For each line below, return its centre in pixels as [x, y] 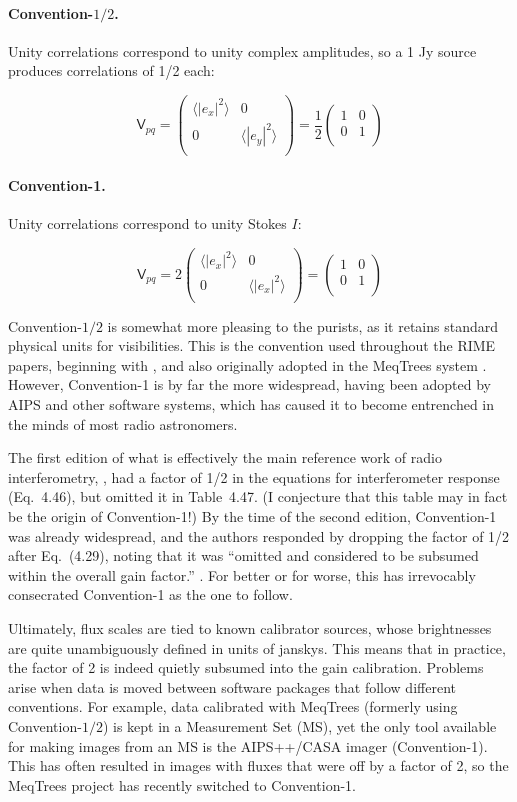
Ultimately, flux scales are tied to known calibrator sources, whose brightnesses [250, 628]
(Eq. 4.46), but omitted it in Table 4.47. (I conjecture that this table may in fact [258, 496]
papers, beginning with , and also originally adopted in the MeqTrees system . [247, 364]
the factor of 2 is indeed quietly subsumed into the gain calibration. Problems [246, 667]
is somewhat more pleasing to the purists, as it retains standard [302, 325]
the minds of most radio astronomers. [123, 423]
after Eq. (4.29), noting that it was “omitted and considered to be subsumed [243, 555]
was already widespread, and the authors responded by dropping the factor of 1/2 [259, 535]
